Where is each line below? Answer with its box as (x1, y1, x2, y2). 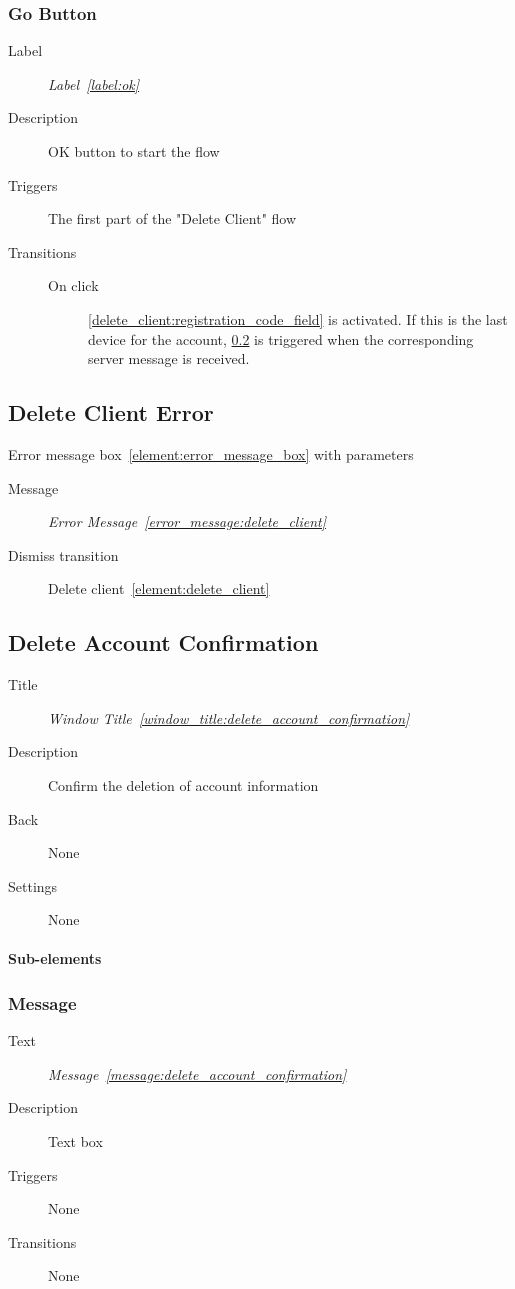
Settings (8, 875, 58, 896)
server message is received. (88, 348, 250, 369)
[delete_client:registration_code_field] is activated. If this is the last (88, 308, 508, 329)
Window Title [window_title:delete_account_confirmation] (48, 707, 410, 728)
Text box (48, 1131, 103, 1152)
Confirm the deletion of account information (48, 774, 319, 795)
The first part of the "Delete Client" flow (48, 208, 297, 229)
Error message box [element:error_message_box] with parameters (8, 443, 414, 464)
